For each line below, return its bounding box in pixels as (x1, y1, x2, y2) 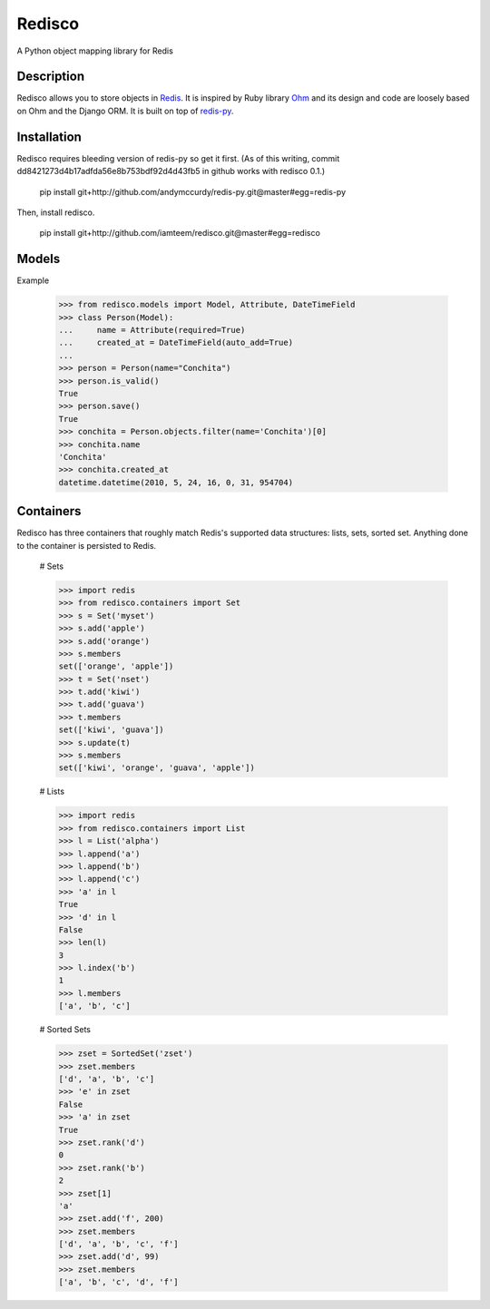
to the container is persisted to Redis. (16, 540, 157, 551)
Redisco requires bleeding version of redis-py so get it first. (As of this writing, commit (16, 152, 340, 163)
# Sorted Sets (39, 1024, 91, 1035)
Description (16, 69, 85, 84)
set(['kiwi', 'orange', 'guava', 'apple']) (58, 763, 256, 773)
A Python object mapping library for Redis (16, 45, 174, 56)
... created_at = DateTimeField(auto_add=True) (58, 337, 294, 348)
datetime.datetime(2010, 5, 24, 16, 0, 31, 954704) (58, 477, 294, 487)
